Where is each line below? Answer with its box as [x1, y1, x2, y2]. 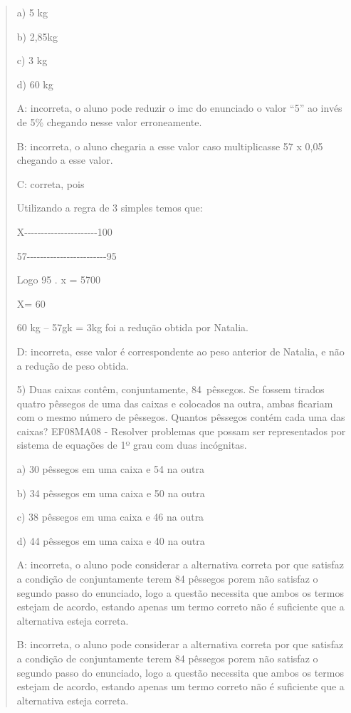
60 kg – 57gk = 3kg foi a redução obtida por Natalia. [16, 320, 249, 335]
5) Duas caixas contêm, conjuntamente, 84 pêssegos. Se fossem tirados [16, 382, 325, 397]
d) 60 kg [16, 76, 53, 91]
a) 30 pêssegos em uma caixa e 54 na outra [16, 462, 204, 477]
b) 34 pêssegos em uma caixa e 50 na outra [16, 485, 205, 500]
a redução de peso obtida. [16, 358, 129, 373]
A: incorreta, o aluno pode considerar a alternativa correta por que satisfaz [16, 557, 344, 572]
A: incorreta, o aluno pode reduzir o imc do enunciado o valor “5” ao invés [16, 100, 342, 115]
